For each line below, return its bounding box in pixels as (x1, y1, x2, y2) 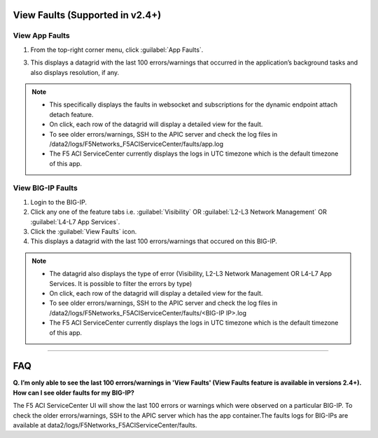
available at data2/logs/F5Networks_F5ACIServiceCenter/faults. (13, 420, 197, 429)
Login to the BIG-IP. (30, 198, 87, 206)
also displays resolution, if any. (30, 68, 120, 76)
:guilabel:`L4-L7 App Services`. (30, 217, 120, 226)
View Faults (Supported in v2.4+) (13, 9, 162, 21)
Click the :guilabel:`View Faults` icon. (30, 227, 137, 235)
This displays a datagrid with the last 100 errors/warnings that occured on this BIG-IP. (30, 237, 278, 245)
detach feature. (49, 110, 94, 118)
